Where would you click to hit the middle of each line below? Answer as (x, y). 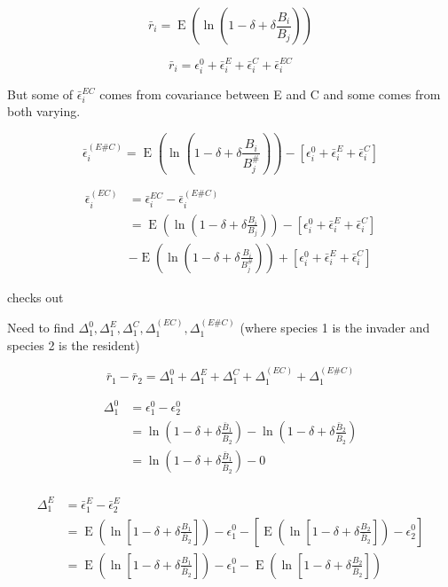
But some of (40, 94)
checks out (35, 297)
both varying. (44, 111)
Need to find (41, 328)
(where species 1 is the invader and (335, 328)
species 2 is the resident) (74, 344)
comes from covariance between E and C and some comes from (270, 94)
